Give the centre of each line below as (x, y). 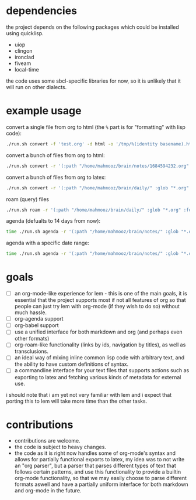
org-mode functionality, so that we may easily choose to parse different (101, 478)
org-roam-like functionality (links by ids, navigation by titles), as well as (100, 345)
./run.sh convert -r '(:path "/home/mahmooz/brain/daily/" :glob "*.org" (98, 188)
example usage (44, 111)
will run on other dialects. (36, 87)
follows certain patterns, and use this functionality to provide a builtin (98, 472)
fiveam (23, 63)
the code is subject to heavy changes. (60, 447)
